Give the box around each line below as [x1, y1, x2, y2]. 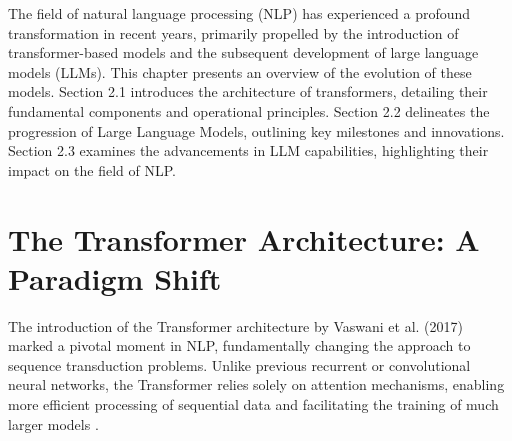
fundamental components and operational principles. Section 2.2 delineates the [8, 100, 490, 121]
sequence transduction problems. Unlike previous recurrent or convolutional [8, 354, 471, 375]
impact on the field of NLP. [8, 159, 177, 180]
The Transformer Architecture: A [8, 218, 480, 259]
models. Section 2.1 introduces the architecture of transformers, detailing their [8, 81, 488, 102]
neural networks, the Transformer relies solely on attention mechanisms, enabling [8, 374, 505, 395]
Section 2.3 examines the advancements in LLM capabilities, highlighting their [8, 140, 489, 161]
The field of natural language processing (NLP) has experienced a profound [8, 3, 471, 23]
